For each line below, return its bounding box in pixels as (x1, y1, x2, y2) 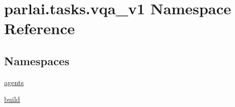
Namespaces (4, 52, 69, 68)
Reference (4, 18, 75, 39)
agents (4, 76, 24, 87)
